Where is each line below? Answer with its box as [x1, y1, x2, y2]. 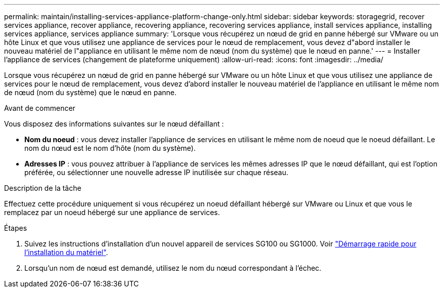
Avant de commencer [4, 104, 76, 112]
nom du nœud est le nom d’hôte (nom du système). [24, 144, 196, 152]
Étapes [4, 224, 27, 232]
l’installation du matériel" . [24, 248, 108, 257]
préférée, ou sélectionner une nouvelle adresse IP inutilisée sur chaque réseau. [24, 168, 288, 177]
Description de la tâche [4, 184, 82, 192]
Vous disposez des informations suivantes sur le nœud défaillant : [4, 119, 224, 128]
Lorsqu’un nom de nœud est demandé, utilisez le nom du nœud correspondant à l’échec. [24, 264, 321, 272]
